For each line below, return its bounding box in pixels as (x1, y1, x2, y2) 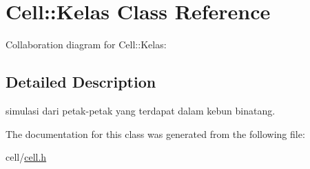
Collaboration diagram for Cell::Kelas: (6, 37, 167, 52)
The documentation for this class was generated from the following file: (6, 126, 305, 141)
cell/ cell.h (6, 150, 47, 164)
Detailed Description (6, 71, 156, 92)
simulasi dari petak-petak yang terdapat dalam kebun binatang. (6, 103, 276, 117)
